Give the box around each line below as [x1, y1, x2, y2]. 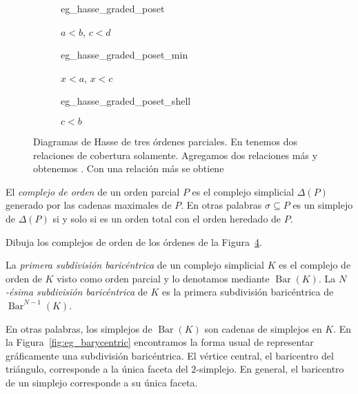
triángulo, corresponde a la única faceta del [6, 362, 188, 376]
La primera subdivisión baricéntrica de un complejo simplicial [6, 258, 265, 272]
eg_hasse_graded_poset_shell [61, 94, 191, 108]
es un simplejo [292, 198, 353, 212]
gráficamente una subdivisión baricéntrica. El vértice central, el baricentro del [6, 348, 334, 362]
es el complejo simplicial [192, 184, 295, 198]
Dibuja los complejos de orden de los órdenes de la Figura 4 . [6, 234, 262, 249]
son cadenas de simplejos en [204, 321, 322, 335]
